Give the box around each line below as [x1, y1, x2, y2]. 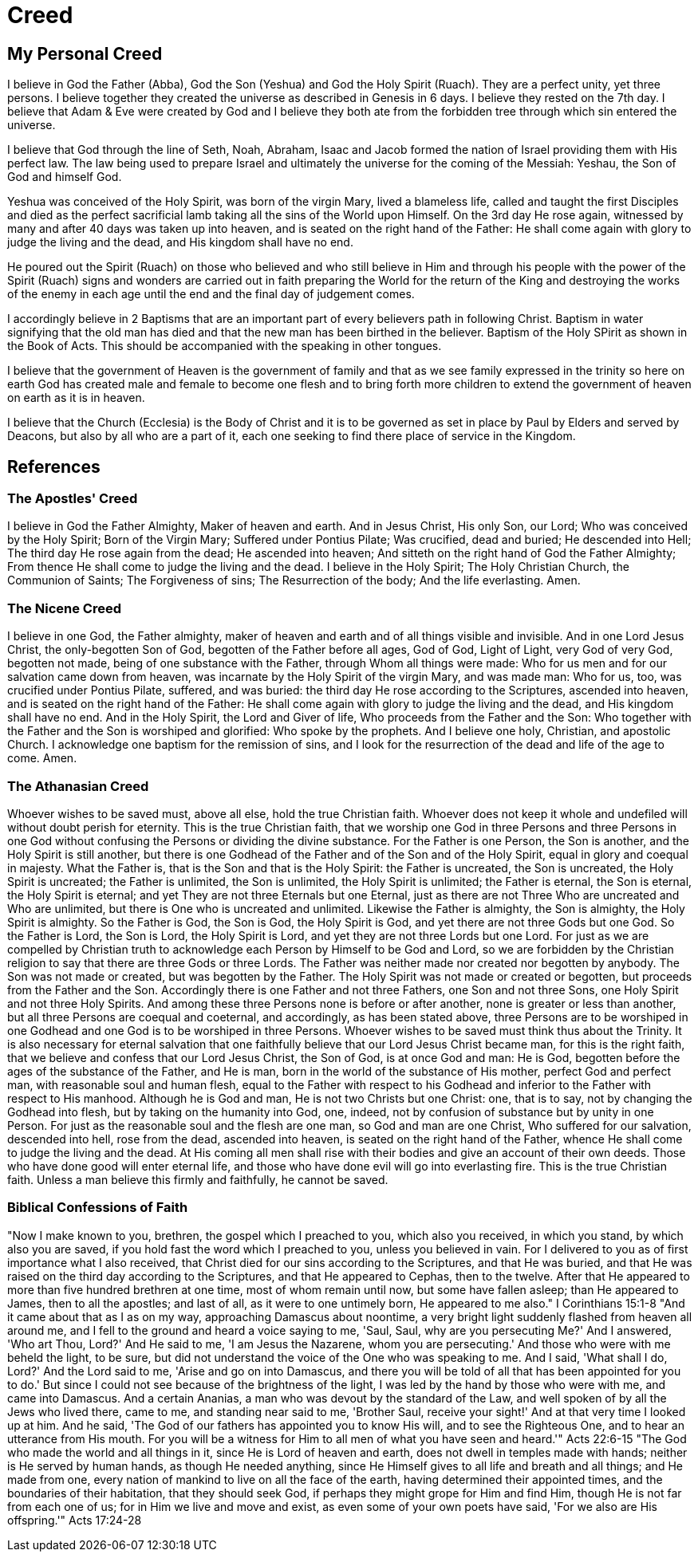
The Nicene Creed [7, 600, 121, 616]
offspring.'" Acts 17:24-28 [7, 1513, 142, 1527]
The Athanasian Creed [7, 777, 149, 794]
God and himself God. [7, 170, 122, 184]
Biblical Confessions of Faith [7, 1199, 188, 1216]
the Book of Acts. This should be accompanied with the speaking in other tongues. [7, 339, 442, 353]
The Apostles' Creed [7, 490, 138, 507]
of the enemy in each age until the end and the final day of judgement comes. [7, 287, 415, 301]
